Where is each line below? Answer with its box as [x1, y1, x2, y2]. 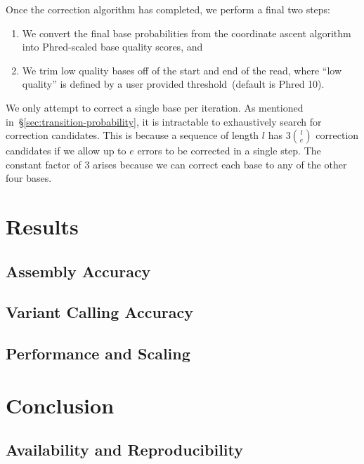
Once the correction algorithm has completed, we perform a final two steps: [6, 2, 330, 16]
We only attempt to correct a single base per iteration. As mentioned [6, 100, 304, 114]
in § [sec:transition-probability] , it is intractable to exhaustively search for [6, 114, 322, 128]
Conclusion [6, 390, 115, 419]
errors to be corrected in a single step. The [137, 143, 321, 158]
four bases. [6, 171, 52, 185]
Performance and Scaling [6, 343, 190, 364]
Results [6, 212, 79, 241]
